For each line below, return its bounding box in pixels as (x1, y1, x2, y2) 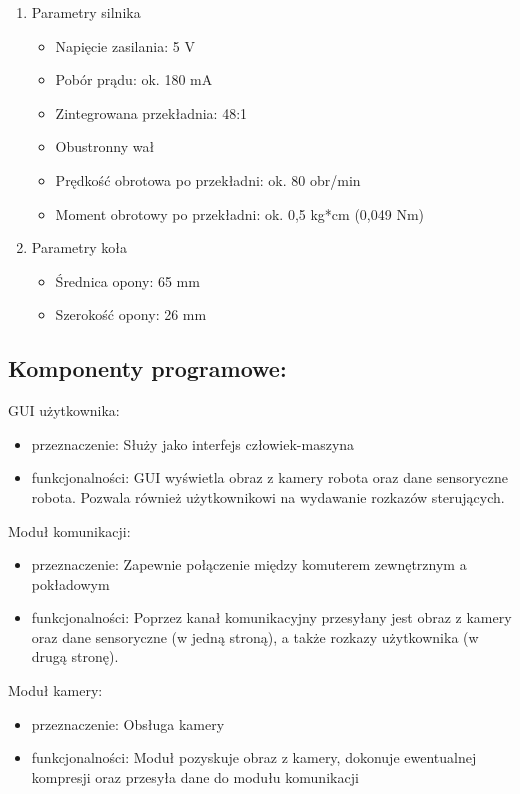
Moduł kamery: (8, 680, 103, 701)
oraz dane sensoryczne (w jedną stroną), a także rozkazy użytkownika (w (31, 626, 479, 647)
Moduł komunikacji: (8, 520, 131, 541)
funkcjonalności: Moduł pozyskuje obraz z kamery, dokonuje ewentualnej (31, 747, 477, 768)
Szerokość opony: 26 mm (55, 304, 207, 325)
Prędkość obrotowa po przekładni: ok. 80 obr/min (55, 169, 361, 190)
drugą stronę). (31, 646, 119, 667)
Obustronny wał (55, 136, 155, 157)
